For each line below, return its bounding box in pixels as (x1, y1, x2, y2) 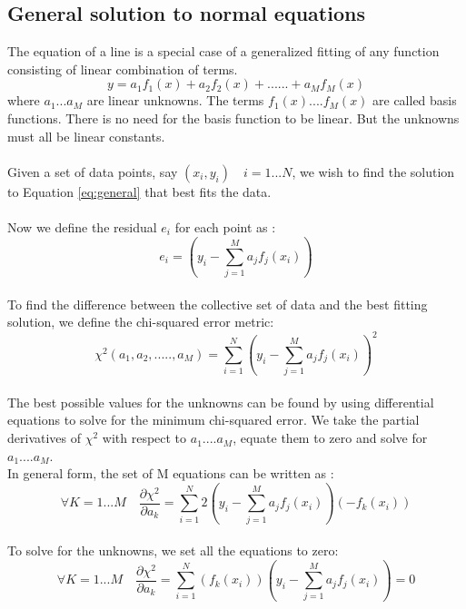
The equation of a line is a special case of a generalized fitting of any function (7, 42, 440, 61)
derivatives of (7, 428, 82, 447)
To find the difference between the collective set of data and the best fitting (7, 294, 428, 313)
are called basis (372, 91, 457, 110)
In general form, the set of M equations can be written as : (7, 464, 334, 483)
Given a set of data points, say (7, 162, 178, 181)
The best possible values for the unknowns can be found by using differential (7, 392, 434, 411)
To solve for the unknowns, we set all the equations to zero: (7, 541, 339, 560)
